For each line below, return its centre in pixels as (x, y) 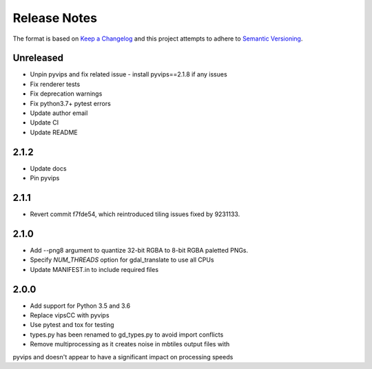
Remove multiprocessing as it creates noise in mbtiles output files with (130, 344)
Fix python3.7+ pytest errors (71, 103)
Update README (54, 132)
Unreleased (38, 58)
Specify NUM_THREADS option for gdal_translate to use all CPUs (122, 260)
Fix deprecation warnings (66, 94)
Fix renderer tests (55, 84)
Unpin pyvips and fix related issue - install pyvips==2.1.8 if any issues (128, 74)
